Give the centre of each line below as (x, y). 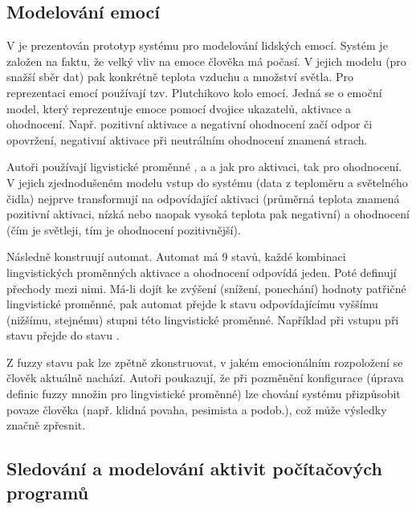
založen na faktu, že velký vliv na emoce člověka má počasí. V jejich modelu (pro (206, 61)
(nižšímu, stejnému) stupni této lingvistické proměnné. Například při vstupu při (203, 319)
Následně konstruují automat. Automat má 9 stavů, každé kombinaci (176, 257)
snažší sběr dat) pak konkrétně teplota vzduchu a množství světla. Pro (180, 77)
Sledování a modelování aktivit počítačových (194, 468)
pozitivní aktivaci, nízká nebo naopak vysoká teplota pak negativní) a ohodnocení (208, 214)
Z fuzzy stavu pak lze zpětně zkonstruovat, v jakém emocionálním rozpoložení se (205, 362)
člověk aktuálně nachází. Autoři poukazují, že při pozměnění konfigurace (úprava (205, 378)
